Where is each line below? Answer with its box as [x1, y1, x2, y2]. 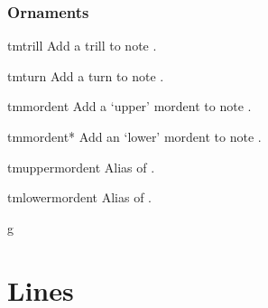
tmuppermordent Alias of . [7, 157, 155, 176]
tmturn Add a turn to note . [7, 66, 164, 85]
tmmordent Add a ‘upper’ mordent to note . [7, 97, 252, 116]
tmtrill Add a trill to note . [7, 36, 157, 55]
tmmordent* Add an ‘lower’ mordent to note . [7, 127, 262, 145]
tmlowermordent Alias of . [7, 188, 152, 207]
